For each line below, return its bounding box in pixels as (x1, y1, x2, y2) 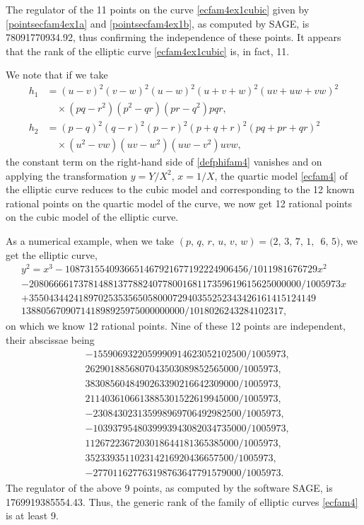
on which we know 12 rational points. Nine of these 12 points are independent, (6, 318, 346, 333)
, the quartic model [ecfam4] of (214, 168, 348, 183)
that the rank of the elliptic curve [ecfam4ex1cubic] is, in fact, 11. (6, 43, 290, 58)
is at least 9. (6, 508, 59, 523)
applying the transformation (6, 168, 128, 183)
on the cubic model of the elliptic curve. (6, 209, 179, 224)
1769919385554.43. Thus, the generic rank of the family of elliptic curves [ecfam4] (6, 494, 358, 509)
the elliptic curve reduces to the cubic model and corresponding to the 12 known (6, 182, 355, 197)
